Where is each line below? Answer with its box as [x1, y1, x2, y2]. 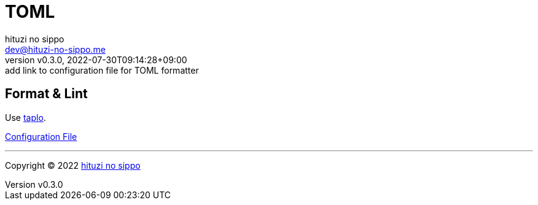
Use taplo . [5, 112, 46, 123]
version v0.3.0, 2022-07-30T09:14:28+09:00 [5, 54, 187, 65]
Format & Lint [5, 86, 88, 102]
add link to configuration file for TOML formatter [5, 64, 199, 75]
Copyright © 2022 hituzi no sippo [5, 160, 141, 171]
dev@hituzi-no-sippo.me [5, 44, 106, 55]
